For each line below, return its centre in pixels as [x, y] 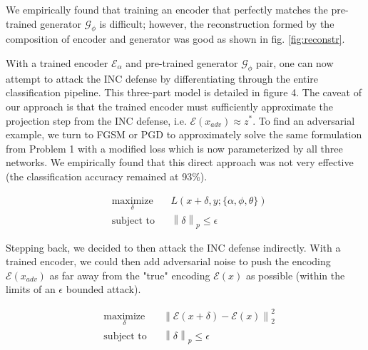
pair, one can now [295, 62]
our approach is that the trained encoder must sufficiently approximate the [169, 106]
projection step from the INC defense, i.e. [96, 120]
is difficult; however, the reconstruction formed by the [217, 23]
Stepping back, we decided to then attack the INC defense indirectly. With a [173, 247]
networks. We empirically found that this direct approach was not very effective [180, 162]
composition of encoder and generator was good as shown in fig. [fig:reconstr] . [175, 39]
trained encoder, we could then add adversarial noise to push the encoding [168, 261]
